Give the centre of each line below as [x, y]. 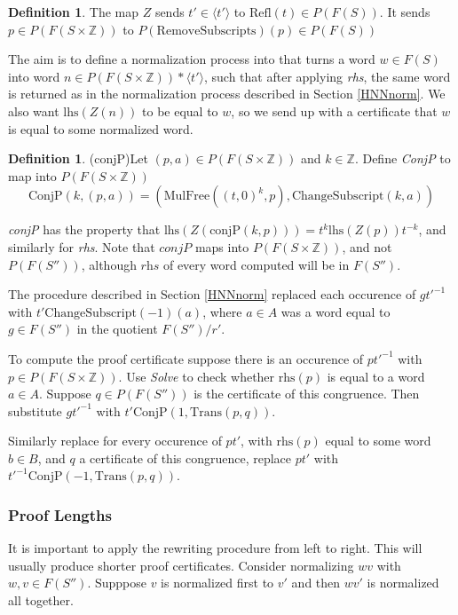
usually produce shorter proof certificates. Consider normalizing [181, 565]
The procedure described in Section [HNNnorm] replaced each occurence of [212, 294]
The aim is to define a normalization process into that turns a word [192, 59]
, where [222, 311]
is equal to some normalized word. [101, 128]
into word [34, 76]
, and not [367, 246]
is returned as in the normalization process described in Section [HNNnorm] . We [227, 94]
